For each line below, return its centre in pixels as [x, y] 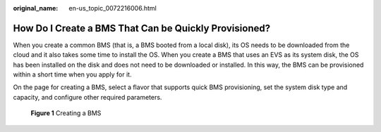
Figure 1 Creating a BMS [66, 113]
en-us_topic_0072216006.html [113, 8]
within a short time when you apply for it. [72, 74]
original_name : [36, 8]
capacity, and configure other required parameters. [87, 97]
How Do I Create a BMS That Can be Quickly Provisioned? [142, 28]
